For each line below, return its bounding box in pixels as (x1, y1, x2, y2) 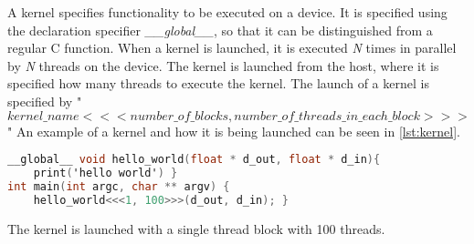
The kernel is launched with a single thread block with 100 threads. (7, 219, 385, 238)
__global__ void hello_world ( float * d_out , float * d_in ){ (7, 153, 381, 167)
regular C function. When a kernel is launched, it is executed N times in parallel (7, 38, 457, 57)
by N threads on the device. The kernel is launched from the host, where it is (7, 56, 439, 75)
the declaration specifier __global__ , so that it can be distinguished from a (7, 20, 433, 39)
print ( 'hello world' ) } (33, 167, 178, 180)
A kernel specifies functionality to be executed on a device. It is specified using (7, 3, 448, 21)
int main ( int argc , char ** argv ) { (7, 179, 230, 193)
